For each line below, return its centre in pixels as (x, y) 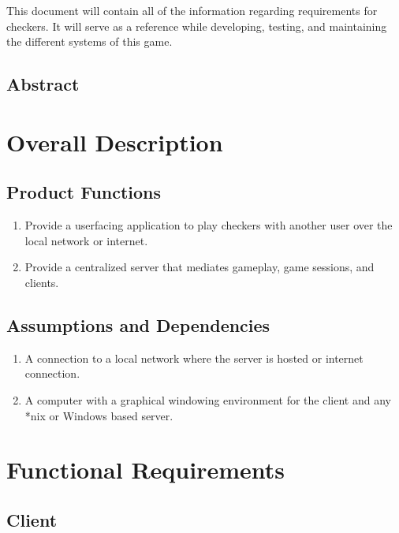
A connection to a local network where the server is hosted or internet (194, 358)
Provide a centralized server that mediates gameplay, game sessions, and (199, 267)
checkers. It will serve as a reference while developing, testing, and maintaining (197, 26)
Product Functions (84, 192)
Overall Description (115, 142)
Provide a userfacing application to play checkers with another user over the (209, 225)
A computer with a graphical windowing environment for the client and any (208, 399)
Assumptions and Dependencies (138, 324)
